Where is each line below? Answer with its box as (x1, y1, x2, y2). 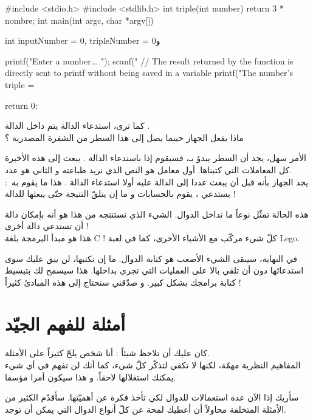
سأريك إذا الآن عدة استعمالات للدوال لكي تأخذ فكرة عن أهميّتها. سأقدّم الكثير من (5, 391, 299, 404)
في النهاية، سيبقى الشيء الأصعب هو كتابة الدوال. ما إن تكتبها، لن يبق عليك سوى (5, 252, 298, 264)
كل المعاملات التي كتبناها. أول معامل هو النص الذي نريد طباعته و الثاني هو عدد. (5, 163, 292, 176)
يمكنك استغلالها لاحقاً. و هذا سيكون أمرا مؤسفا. (5, 370, 176, 383)
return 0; (5, 98, 38, 111)
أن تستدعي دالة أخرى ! (5, 219, 89, 232)
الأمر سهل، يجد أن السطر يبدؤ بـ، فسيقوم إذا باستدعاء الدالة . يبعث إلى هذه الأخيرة (5, 151, 306, 164)
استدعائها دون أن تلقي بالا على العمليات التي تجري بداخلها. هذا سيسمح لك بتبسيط (5, 264, 304, 277)
